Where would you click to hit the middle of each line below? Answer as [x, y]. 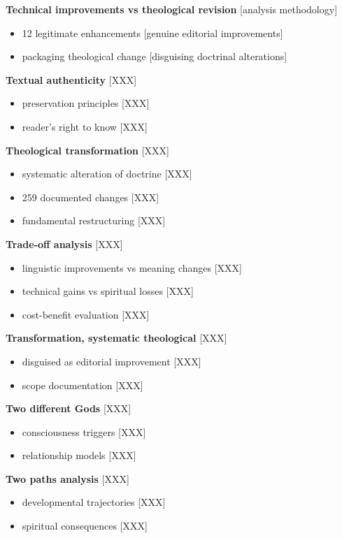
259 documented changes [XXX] [91, 197]
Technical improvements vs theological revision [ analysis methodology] [172, 9]
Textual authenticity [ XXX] [71, 79]
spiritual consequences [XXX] [85, 526]
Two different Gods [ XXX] [69, 408]
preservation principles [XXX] [86, 103]
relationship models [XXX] [79, 455]
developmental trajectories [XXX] [94, 502]
